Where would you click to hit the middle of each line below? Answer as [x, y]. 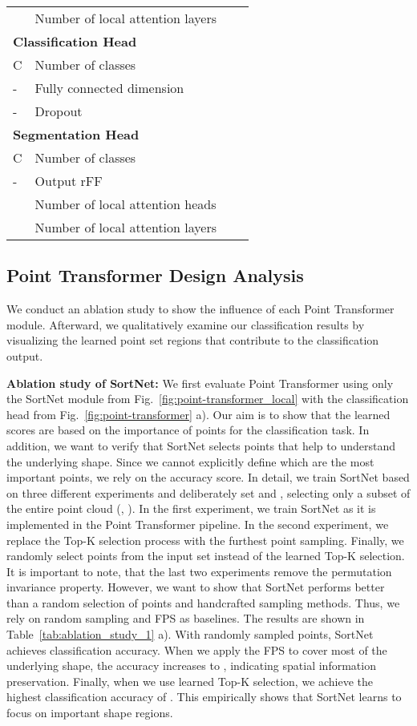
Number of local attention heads [126, 204]
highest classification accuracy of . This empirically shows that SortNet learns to [204, 697]
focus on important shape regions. [90, 713]
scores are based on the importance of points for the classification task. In [188, 430]
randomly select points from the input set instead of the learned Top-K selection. [206, 556]
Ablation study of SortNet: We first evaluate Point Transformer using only [200, 383]
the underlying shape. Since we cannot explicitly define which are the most [190, 461]
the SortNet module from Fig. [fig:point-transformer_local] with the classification [208, 399]
